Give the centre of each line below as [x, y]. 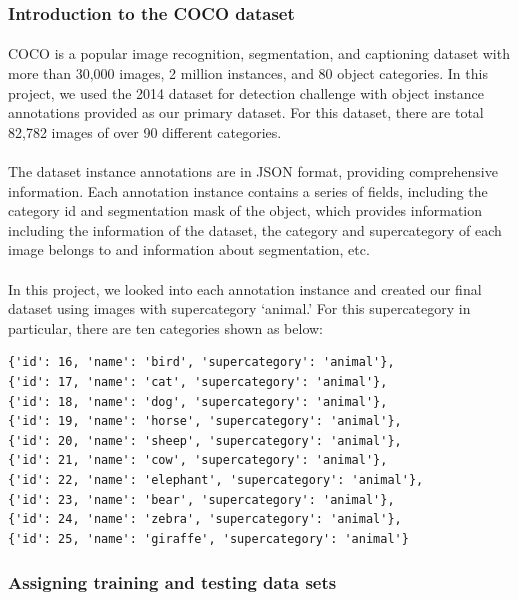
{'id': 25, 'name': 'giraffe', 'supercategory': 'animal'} [208, 538]
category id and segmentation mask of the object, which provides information [245, 210]
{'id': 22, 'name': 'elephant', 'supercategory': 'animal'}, [216, 479]
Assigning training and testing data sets [172, 582]
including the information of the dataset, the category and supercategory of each [255, 229]
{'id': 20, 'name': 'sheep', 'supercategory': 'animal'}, [205, 440]
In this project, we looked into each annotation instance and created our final [245, 288]
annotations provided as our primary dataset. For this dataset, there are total [246, 112]
